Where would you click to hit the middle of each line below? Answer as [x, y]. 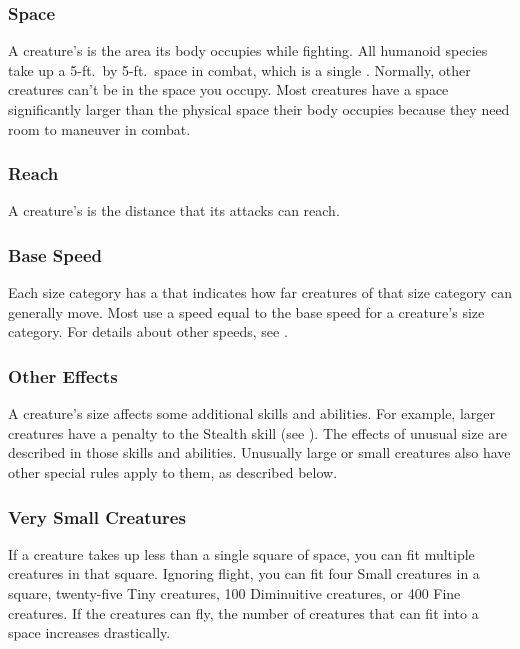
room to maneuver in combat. [99, 128]
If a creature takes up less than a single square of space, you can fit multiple [241, 553]
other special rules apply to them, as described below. [173, 472]
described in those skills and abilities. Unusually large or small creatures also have [259, 452]
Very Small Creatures [97, 516]
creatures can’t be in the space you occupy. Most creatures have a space [228, 89]
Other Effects [63, 375]
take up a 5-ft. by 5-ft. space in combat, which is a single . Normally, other [239, 69]
